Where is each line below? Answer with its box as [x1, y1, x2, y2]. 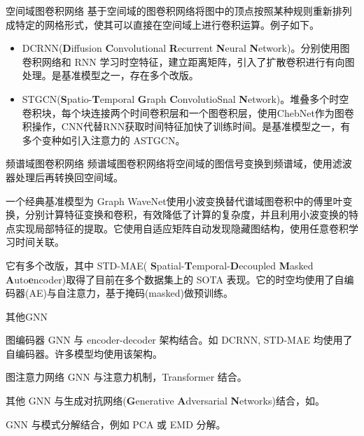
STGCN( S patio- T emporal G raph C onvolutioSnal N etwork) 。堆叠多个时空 [22, 91, 349, 106]
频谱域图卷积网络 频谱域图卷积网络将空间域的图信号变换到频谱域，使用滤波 [6, 156, 352, 171]
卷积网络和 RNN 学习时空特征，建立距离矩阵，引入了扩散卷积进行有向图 [22, 54, 355, 69]
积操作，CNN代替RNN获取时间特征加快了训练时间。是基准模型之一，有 [22, 119, 351, 134]
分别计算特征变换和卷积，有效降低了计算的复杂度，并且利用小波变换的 [24, 207, 349, 222]
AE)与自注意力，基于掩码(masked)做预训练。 [29, 286, 233, 300]
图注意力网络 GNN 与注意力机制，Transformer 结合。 [6, 370, 247, 384]
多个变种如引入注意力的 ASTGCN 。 [22, 132, 185, 147]
